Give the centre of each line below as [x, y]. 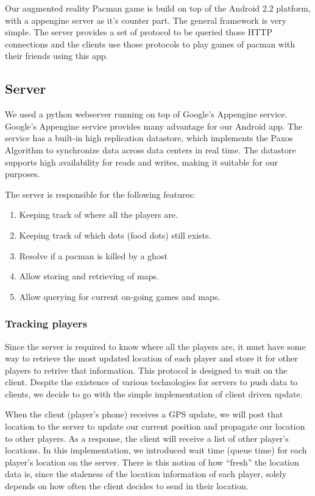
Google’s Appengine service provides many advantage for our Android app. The [154, 126]
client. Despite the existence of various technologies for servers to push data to [151, 382]
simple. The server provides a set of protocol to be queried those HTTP [139, 32]
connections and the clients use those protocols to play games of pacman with [150, 44]
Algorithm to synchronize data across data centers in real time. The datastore [150, 149]
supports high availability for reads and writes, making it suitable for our [141, 162]
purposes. [23, 174]
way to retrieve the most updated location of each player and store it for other [151, 358]
